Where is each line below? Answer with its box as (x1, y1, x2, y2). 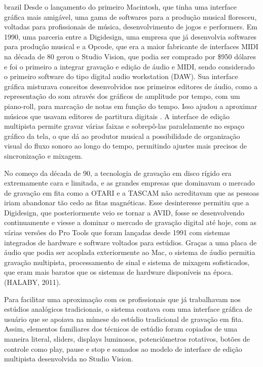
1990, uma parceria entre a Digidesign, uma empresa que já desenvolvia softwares (4, 31, 257, 42)
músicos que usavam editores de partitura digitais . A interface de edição (4, 111, 230, 121)
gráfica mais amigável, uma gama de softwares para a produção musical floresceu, (4, 11, 257, 22)
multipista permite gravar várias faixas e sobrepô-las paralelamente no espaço (4, 121, 244, 131)
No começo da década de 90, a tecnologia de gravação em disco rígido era (4, 167, 232, 178)
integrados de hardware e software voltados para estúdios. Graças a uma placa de (4, 237, 257, 247)
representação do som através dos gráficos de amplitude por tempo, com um (4, 91, 240, 101)
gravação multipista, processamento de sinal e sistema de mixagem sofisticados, (4, 256, 250, 267)
